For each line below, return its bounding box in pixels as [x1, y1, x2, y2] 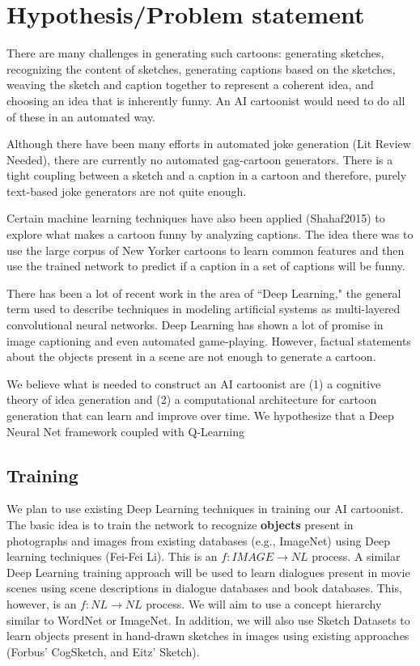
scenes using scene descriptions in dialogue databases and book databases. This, [6, 579, 402, 596]
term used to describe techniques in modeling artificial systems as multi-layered [6, 300, 401, 317]
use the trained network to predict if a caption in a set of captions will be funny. [6, 257, 405, 274]
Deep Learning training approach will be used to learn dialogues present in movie [6, 563, 410, 580]
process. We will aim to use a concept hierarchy [146, 595, 382, 612]
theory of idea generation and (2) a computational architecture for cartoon [6, 391, 377, 408]
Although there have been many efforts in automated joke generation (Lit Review [6, 135, 411, 152]
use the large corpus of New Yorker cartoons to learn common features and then [6, 241, 405, 258]
